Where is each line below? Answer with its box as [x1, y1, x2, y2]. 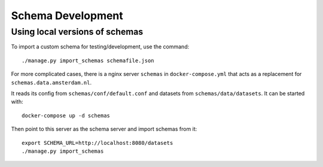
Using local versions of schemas [11, 26, 144, 37]
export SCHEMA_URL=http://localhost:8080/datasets [22, 139, 173, 146]
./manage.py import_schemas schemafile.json [22, 57, 155, 64]
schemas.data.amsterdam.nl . [11, 78, 92, 86]
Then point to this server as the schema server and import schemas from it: [11, 126, 197, 133]
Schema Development [11, 9, 124, 22]
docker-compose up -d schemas [22, 112, 111, 119]
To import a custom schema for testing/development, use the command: [11, 43, 190, 50]
